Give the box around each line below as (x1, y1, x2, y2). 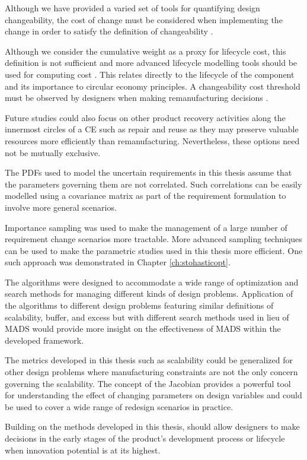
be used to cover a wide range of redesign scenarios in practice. (5, 400, 234, 413)
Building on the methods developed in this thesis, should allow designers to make (5, 420, 300, 433)
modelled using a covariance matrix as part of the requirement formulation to (5, 189, 286, 202)
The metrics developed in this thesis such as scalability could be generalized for (5, 354, 293, 366)
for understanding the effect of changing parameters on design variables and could (5, 389, 302, 401)
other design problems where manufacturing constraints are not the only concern (5, 366, 298, 378)
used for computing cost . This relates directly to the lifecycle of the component (5, 68, 295, 80)
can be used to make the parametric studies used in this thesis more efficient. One (5, 244, 303, 256)
